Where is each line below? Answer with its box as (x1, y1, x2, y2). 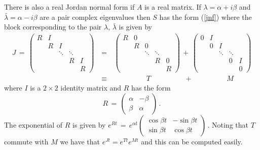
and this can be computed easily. (141, 136, 243, 146)
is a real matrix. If (144, 2, 201, 12)
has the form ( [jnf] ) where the (159, 11, 252, 22)
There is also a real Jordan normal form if (4, 2, 135, 12)
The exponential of (4, 119, 63, 130)
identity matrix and (60, 82, 122, 93)
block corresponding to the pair (4, 21, 102, 32)
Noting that (212, 119, 248, 130)
